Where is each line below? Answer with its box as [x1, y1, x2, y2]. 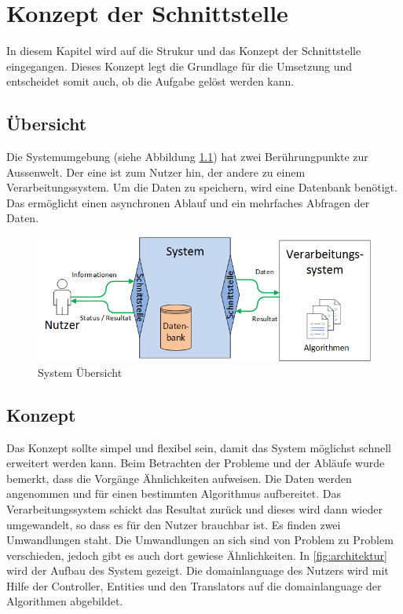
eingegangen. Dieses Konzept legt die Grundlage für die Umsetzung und [6, 57, 353, 74]
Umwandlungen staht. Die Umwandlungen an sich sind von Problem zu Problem [6, 532, 394, 548]
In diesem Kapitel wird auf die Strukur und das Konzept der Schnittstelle [6, 42, 361, 59]
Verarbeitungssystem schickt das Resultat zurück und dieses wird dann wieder [6, 500, 383, 517]
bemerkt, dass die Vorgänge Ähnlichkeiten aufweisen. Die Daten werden [6, 470, 352, 486]
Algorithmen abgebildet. [6, 593, 123, 609]
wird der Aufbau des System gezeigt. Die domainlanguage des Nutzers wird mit [6, 562, 389, 579]
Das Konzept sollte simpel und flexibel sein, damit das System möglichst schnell [6, 439, 391, 455]
